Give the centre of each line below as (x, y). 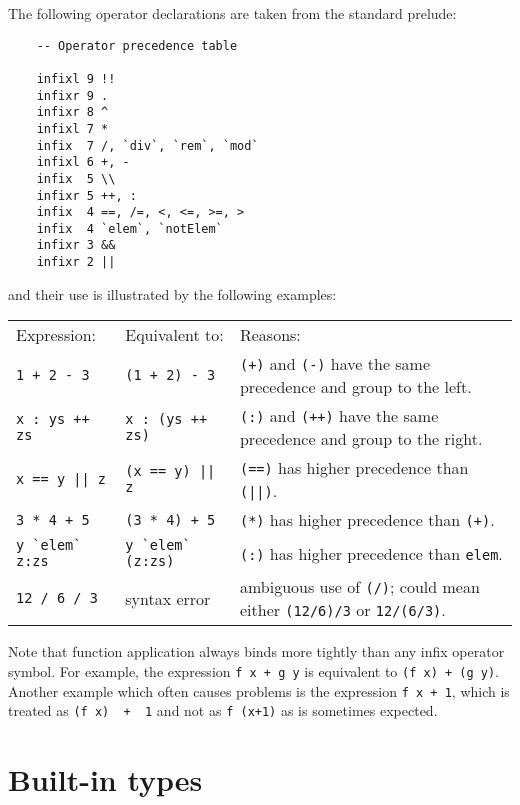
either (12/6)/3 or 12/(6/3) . (342, 610)
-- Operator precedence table (137, 45)
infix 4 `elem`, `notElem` (129, 228)
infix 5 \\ (76, 178)
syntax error (168, 598)
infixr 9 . (72, 95)
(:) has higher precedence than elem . (371, 553)
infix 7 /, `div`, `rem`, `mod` (147, 145)
